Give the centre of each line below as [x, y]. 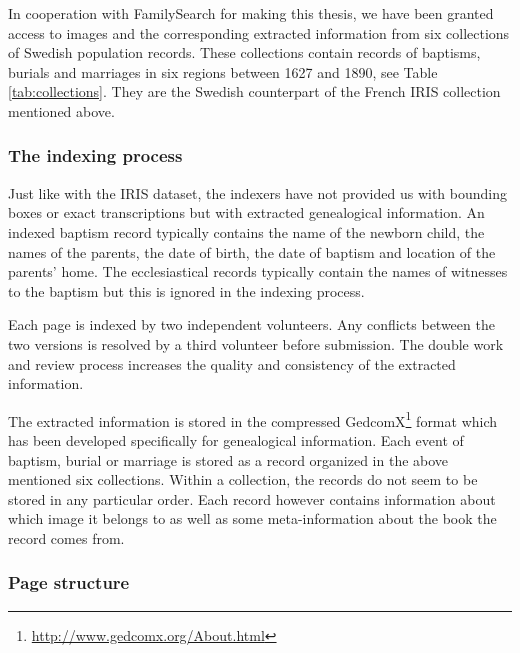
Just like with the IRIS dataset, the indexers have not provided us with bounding [257, 192]
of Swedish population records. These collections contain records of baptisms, [244, 52]
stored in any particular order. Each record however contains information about [252, 498]
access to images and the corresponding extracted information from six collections [259, 32]
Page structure [69, 582]
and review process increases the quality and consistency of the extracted [232, 363]
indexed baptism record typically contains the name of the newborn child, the [246, 231]
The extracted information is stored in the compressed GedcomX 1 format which [253, 419]
